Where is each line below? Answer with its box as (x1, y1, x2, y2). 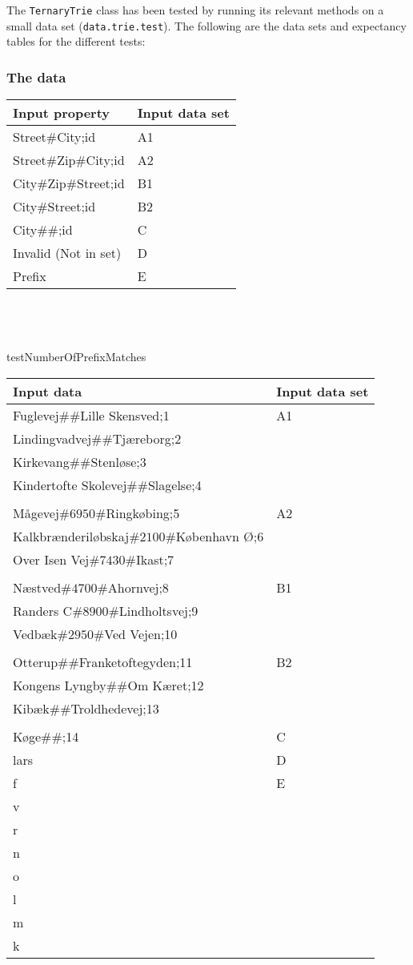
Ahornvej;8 (107, 577, 169, 597)
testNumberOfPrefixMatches (6, 348, 146, 364)
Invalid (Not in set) (13, 243, 122, 263)
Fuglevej (13, 405, 59, 424)
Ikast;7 (135, 549, 174, 569)
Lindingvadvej (13, 428, 92, 448)
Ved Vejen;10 (104, 624, 178, 643)
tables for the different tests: (6, 33, 146, 50)
